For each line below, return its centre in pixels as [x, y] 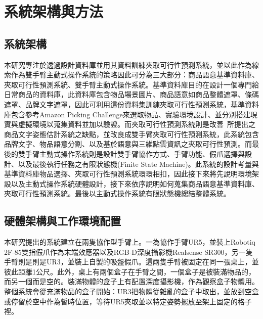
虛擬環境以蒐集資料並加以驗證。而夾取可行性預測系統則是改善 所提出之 [137, 124]
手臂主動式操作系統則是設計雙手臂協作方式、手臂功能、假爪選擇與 [135, 153]
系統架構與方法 [54, 11]
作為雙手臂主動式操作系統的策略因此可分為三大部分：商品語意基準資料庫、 [135, 75]
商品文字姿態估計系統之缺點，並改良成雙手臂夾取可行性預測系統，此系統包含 [131, 134]
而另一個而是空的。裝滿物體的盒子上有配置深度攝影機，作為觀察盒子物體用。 [131, 281]
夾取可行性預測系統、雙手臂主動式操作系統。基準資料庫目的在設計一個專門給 [131, 84]
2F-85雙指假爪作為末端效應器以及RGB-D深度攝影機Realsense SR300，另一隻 [128, 252]
